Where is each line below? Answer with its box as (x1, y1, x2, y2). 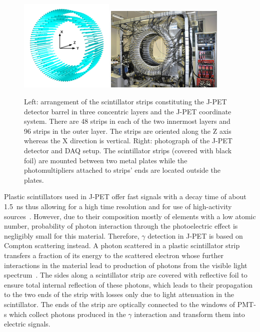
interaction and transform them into (134, 309, 245, 319)
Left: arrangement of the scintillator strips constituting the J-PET (24, 96, 227, 107)
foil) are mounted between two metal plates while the (24, 155, 187, 165)
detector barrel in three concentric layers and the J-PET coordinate (24, 106, 231, 116)
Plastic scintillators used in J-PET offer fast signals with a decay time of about (4, 191, 246, 202)
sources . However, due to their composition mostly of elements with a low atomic (4, 211, 256, 221)
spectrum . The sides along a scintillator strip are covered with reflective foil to (4, 270, 247, 280)
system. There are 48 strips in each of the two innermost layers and (24, 116, 230, 126)
